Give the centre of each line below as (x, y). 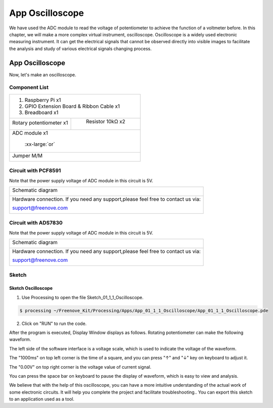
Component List (29, 87)
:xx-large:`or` (40, 144)
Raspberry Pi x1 (43, 100)
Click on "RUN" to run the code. (54, 324)
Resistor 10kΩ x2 (106, 121)
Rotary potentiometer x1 (40, 123)
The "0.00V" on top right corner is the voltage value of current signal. (80, 367)
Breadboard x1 (42, 112)
